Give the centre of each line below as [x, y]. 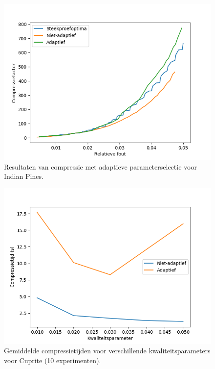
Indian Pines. [24, 176]
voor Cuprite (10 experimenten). [53, 360]
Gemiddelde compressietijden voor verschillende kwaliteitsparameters [107, 351]
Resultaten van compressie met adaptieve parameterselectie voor [100, 166]
